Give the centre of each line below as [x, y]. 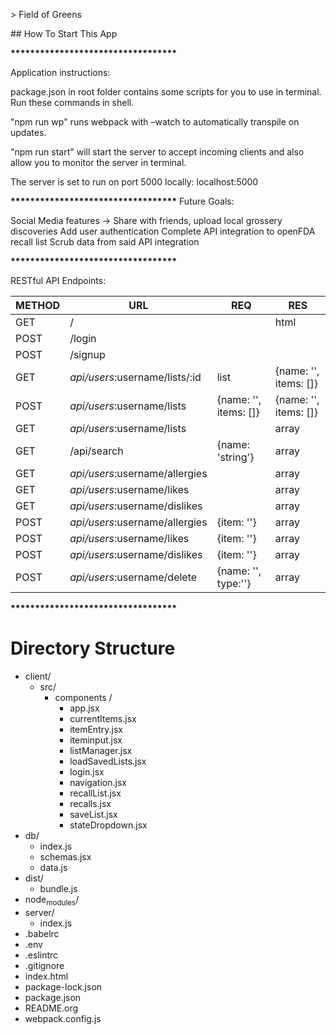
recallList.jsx [95, 793]
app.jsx [84, 708]
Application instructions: [60, 72]
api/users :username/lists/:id [135, 377]
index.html [46, 976]
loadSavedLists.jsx [108, 761]
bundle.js [58, 888]
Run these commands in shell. [72, 102]
